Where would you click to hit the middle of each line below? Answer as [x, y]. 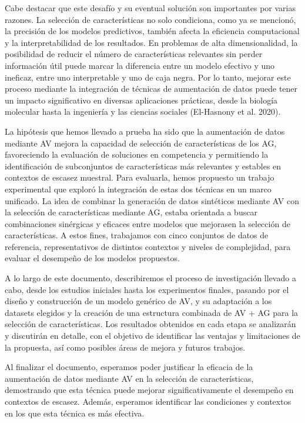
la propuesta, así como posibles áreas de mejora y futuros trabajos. [125, 347]
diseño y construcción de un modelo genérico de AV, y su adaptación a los [138, 301]
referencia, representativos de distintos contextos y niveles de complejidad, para [148, 246]
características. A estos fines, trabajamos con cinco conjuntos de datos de [137, 235]
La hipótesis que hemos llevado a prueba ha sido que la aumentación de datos [145, 131]
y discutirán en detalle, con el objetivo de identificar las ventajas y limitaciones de [152, 336]
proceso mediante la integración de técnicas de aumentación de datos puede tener [151, 89]
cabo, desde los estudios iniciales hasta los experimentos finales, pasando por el [147, 289]
